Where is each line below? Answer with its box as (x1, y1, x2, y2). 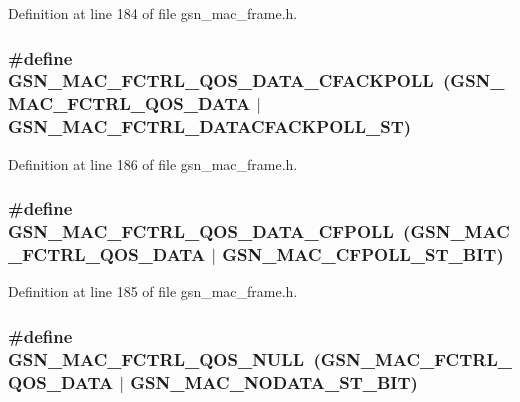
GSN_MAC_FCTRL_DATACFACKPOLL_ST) (8, 114, 412, 139)
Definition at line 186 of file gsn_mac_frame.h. (8, 153, 298, 174)
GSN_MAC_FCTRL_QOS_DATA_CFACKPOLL (8, 68, 434, 93)
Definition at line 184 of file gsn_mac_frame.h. (8, 3, 298, 23)
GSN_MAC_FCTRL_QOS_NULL (8, 346, 304, 371)
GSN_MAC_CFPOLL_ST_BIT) (222, 242, 504, 267)
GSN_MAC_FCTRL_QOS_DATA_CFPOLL (8, 219, 394, 244)
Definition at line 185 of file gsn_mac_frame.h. (8, 281, 298, 302)
